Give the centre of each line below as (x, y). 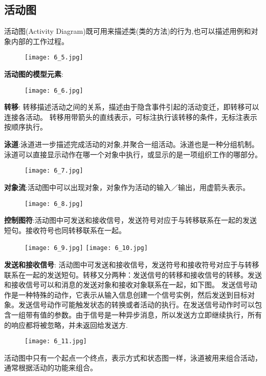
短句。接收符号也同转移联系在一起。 (65, 230)
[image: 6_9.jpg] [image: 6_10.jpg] (86, 248)
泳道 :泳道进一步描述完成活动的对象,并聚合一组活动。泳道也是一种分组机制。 (131, 144)
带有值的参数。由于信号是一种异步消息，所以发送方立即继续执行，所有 (143, 314)
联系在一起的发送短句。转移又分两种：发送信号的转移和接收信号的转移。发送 (133, 274)
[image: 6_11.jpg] (56, 341)
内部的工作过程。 (40, 41)
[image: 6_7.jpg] (54, 171)
